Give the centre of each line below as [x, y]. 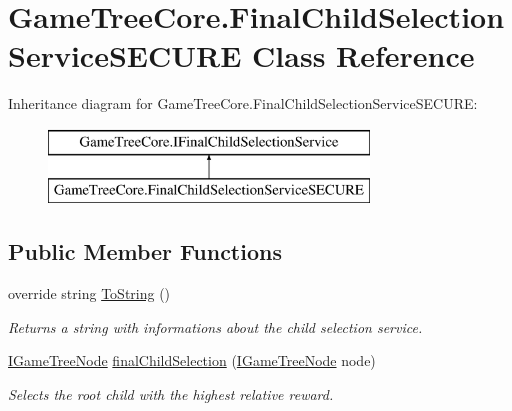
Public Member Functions [145, 251]
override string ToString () [89, 293]
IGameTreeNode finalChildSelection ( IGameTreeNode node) [192, 360]
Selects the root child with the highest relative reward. [171, 394]
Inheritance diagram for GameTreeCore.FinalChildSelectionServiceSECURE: [243, 103]
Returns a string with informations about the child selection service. [215, 326]
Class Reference [363, 55]
